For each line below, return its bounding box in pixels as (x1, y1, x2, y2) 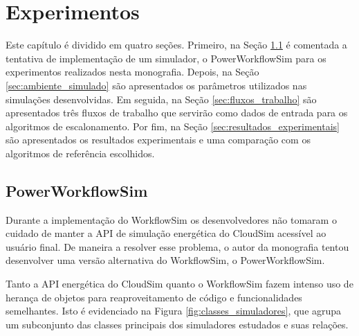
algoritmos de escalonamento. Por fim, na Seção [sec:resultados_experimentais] (6, 118, 340, 133)
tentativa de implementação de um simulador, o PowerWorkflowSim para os (6, 51, 326, 65)
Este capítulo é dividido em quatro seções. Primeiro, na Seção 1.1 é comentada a (6, 37, 347, 52)
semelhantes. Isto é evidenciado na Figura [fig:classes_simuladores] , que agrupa (6, 303, 342, 318)
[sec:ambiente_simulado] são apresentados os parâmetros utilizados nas (6, 78, 307, 92)
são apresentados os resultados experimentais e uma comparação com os (6, 132, 311, 147)
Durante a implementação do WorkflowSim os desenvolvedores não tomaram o (6, 212, 337, 227)
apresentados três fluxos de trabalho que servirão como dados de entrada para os (6, 105, 348, 120)
